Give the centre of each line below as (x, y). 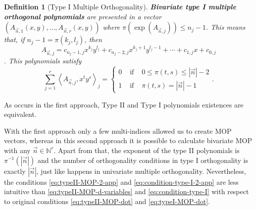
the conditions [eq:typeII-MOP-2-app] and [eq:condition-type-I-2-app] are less (121, 182)
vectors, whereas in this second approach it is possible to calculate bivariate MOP (128, 140)
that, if (14, 39)
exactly (15, 171)
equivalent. (20, 114)
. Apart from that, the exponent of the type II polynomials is (147, 150)
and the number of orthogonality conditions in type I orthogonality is (143, 160)
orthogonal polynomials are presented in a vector (83, 16)
